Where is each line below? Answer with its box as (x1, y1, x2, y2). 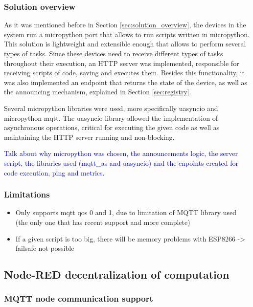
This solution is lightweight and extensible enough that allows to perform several (4, 39, 246, 49)
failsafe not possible (15, 243, 74, 253)
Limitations (4, 188, 50, 200)
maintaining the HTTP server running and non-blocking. (4, 132, 175, 142)
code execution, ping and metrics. (4, 167, 105, 177)
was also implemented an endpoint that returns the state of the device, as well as (4, 77, 248, 87)
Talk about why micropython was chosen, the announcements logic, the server (4, 148, 238, 158)
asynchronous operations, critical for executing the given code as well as (4, 122, 220, 132)
